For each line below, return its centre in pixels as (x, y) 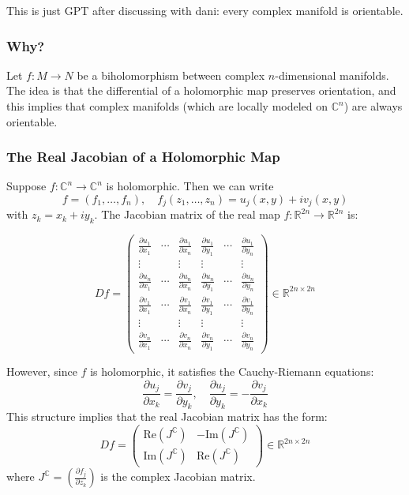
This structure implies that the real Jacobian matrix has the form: (167, 416)
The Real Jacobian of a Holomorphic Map (143, 157)
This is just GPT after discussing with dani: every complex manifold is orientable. (205, 10)
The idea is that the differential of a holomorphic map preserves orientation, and (201, 90)
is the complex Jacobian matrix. (178, 476)
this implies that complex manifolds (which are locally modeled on (167, 106)
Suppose (26, 186)
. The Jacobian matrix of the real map (187, 214)
